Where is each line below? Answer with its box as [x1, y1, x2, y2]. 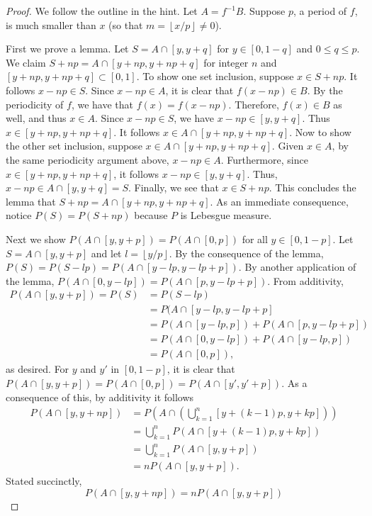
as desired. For [6, 361, 69, 376]
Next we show [6, 231, 66, 246]
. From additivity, [267, 273, 344, 288]
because [134, 208, 168, 223]
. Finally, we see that [128, 180, 219, 195]
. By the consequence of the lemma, [169, 245, 324, 260]
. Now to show [289, 124, 351, 139]
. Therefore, [228, 96, 279, 111]
